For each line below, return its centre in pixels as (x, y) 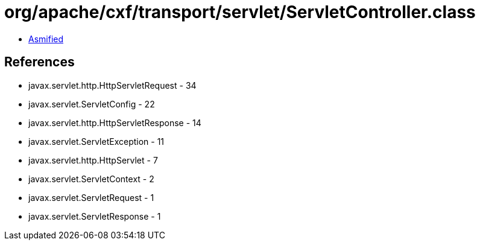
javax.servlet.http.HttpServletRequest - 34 (112, 85)
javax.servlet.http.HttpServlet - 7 (93, 160)
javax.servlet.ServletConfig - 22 (92, 104)
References (39, 62)
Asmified (46, 39)
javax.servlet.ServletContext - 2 (91, 179)
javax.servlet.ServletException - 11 (96, 141)
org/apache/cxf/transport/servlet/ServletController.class (240, 12)
